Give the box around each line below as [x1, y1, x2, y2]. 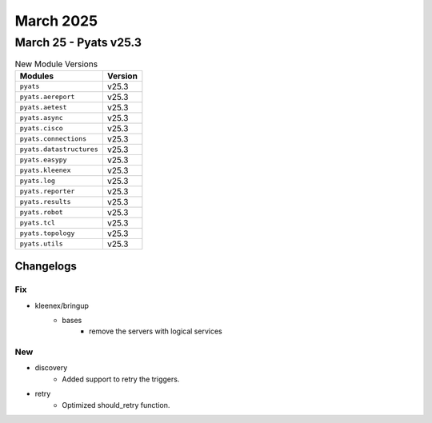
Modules [19, 70, 54, 82]
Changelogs [14, 260, 78, 273]
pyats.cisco [19, 124, 63, 133]
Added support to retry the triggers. [62, 374, 180, 384]
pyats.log [19, 177, 56, 186]
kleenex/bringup [34, 301, 90, 310]
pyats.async [19, 114, 63, 122]
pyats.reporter [19, 187, 75, 196]
